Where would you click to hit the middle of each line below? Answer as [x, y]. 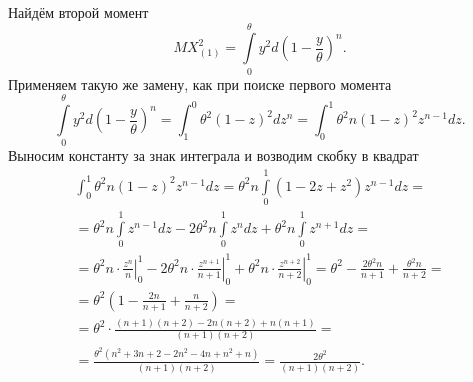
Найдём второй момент [78, 12]
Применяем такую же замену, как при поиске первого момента [200, 83]
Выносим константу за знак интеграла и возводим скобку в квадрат [213, 155]
